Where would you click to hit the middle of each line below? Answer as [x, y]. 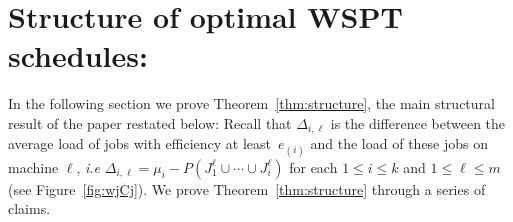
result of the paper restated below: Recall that [150, 122]
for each [313, 166]
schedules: [78, 55]
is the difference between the [418, 122]
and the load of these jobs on [399, 143]
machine [33, 166]
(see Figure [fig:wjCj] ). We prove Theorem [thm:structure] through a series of [247, 188]
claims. [29, 208]
